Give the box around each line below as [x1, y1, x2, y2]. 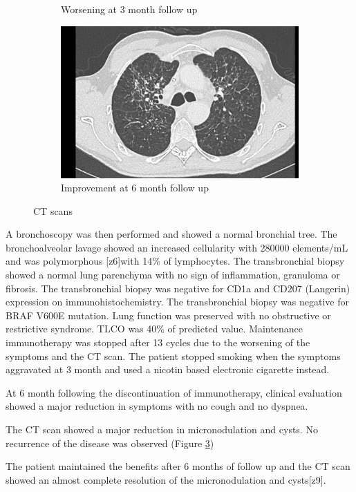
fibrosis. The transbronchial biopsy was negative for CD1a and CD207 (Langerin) [6, 281, 350, 295]
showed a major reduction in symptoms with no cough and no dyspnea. [6, 399, 308, 413]
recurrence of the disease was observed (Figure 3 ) [6, 435, 214, 450]
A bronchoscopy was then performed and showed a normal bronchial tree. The [6, 227, 337, 241]
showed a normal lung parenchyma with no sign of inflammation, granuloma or [6, 267, 340, 282]
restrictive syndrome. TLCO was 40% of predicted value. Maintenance [6, 321, 303, 336]
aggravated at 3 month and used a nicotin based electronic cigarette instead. [6, 362, 330, 377]
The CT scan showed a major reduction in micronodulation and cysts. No [6, 422, 318, 437]
